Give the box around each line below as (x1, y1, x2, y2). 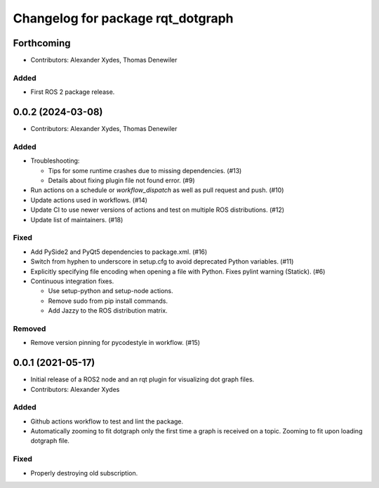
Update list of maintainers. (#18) (30, 215, 124, 224)
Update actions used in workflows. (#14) (30, 196, 147, 204)
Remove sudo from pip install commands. (48, 297, 168, 305)
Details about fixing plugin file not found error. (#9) (48, 176, 196, 185)
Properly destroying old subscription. (30, 468, 138, 477)
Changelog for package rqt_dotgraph (13, 11, 234, 26)
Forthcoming (13, 37, 71, 49)
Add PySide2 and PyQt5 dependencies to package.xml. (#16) (30, 248, 208, 256)
